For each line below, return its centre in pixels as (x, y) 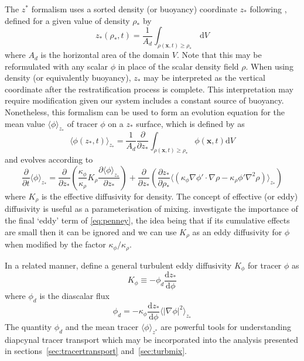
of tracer (82, 123)
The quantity (28, 326)
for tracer (265, 265)
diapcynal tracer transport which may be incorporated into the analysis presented (152, 339)
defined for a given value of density (67, 20)
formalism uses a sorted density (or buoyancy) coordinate (134, 9)
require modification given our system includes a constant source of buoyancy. (144, 100)
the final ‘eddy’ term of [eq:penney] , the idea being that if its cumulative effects (147, 220)
